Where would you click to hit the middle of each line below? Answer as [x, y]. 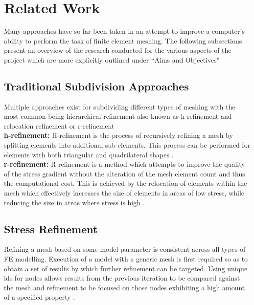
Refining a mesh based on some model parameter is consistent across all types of [125, 249]
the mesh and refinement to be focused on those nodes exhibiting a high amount [125, 287]
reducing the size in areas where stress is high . [74, 202]
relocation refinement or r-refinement [59, 125]
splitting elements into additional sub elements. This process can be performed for [127, 145]
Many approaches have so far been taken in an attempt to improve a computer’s [124, 31]
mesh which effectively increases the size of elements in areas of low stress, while [124, 193]
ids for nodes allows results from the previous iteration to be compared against [122, 278]
